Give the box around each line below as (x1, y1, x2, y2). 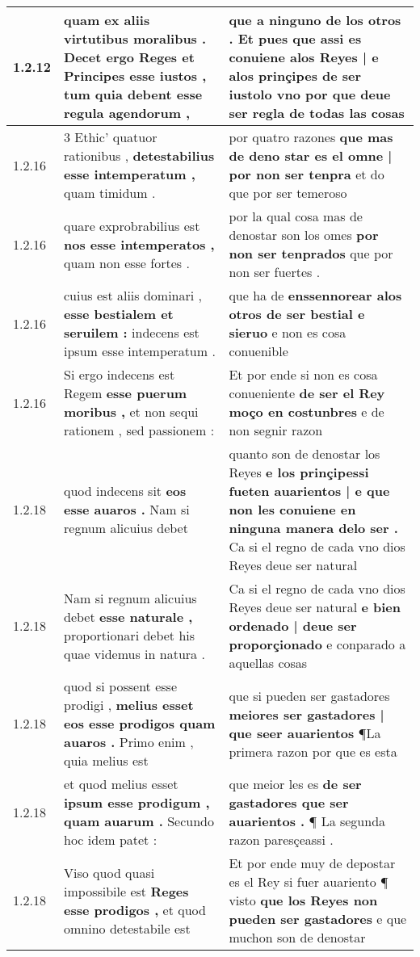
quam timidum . (64, 183, 156, 202)
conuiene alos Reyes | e (229, 48, 379, 66)
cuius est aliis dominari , (64, 286, 202, 304)
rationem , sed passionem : (64, 421, 215, 439)
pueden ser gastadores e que (229, 909, 407, 928)
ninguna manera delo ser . (229, 518, 398, 537)
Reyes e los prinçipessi (229, 463, 369, 481)
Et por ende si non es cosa (229, 365, 378, 384)
